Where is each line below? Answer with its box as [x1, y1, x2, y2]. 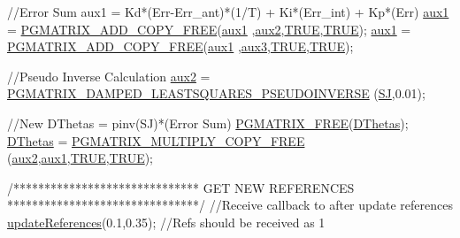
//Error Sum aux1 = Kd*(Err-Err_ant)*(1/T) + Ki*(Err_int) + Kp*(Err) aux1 [7, 3, 449, 20]
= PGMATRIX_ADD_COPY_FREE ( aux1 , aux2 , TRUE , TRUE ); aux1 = [7, 19, 411, 38]
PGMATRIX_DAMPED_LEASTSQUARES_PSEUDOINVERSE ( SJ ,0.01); [7, 84, 425, 103]
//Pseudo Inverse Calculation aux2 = [7, 66, 211, 85]
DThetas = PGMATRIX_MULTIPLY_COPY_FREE [7, 131, 305, 150]
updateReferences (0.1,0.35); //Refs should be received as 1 [7, 212, 326, 231]
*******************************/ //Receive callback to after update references [7, 196, 453, 214]
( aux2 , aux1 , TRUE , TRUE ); [7, 149, 154, 167]
